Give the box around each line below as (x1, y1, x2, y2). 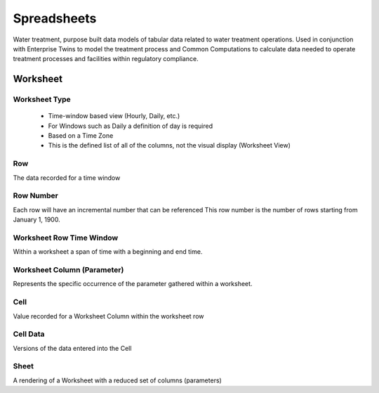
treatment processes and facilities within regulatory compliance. (13, 55, 199, 63)
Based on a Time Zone (48, 131, 114, 140)
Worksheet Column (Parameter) (13, 265, 124, 275)
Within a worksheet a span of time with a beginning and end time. (13, 247, 203, 256)
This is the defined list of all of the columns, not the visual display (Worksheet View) (48, 141, 291, 150)
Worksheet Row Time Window (13, 233, 119, 243)
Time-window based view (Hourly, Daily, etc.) (48, 112, 180, 120)
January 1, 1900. (13, 215, 60, 224)
